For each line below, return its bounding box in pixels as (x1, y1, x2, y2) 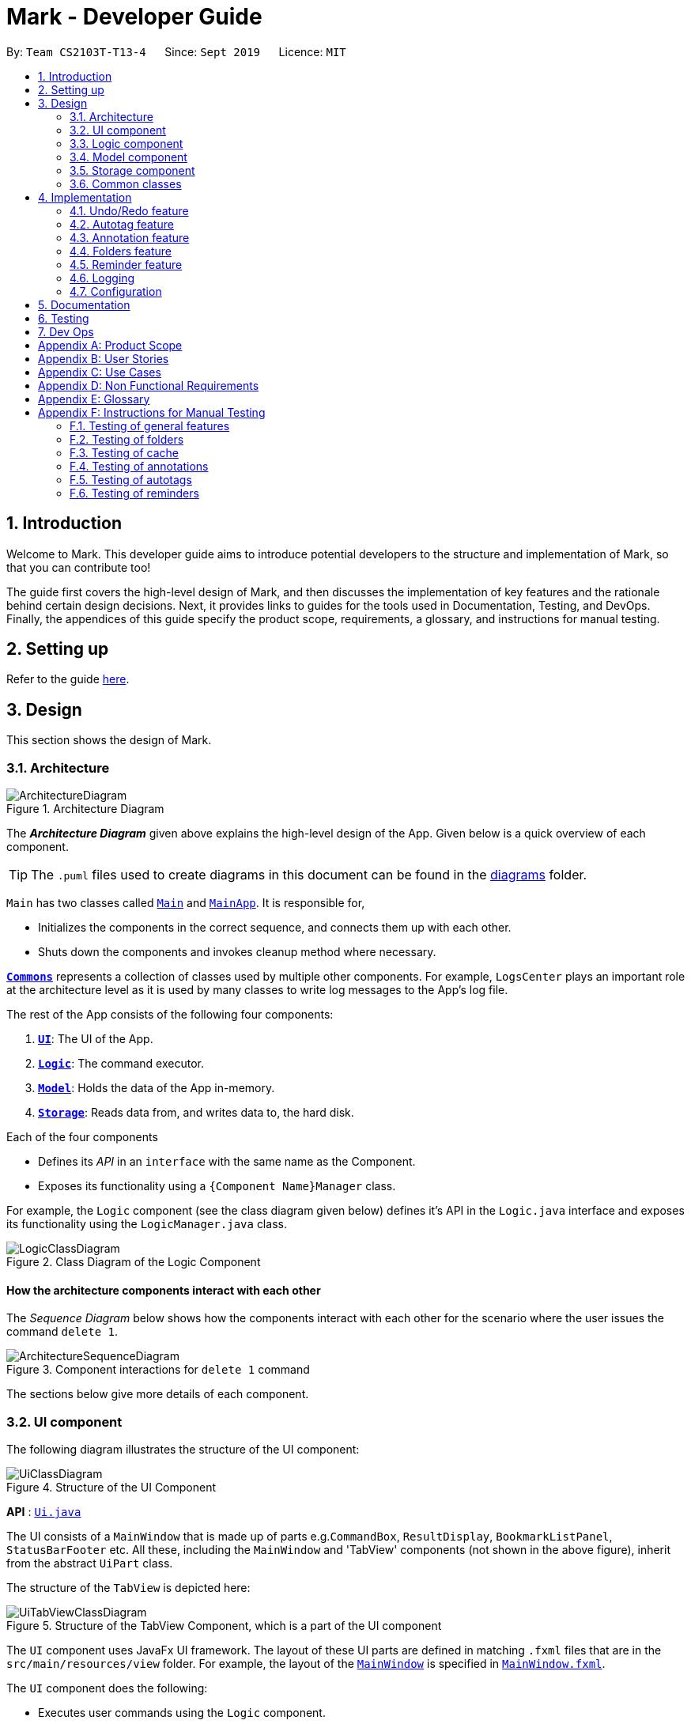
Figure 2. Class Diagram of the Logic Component (6, 1255, 261, 1269)
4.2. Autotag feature (70, 217, 174, 231)
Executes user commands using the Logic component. (38, 1706, 326, 1719)
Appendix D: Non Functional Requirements (38, 378, 259, 392)
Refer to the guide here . (6, 672, 130, 686)
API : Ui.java (6, 1505, 81, 1518)
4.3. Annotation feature (70, 230, 190, 244)
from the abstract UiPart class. (6, 1556, 173, 1570)
